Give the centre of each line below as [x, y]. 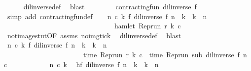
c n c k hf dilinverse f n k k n [81, 64]
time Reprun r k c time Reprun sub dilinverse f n [165, 54]
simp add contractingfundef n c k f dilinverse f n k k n [107, 16]
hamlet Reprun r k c [147, 26]
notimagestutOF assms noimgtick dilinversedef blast [94, 35]
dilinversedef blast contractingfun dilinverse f [110, 6]
